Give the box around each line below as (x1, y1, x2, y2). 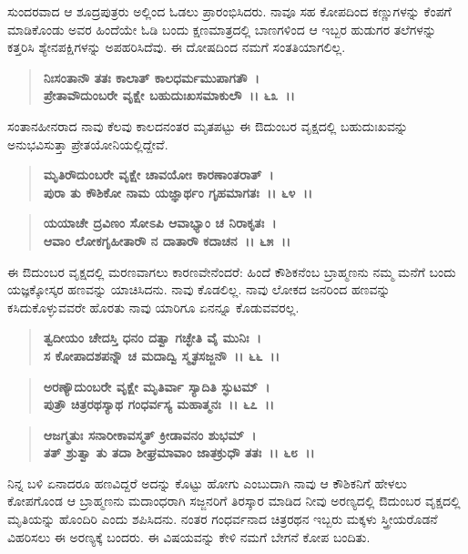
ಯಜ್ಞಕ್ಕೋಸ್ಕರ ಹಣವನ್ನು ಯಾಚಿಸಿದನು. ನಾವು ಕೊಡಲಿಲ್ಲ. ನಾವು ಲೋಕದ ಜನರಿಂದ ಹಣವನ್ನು (7, 280, 391, 299)
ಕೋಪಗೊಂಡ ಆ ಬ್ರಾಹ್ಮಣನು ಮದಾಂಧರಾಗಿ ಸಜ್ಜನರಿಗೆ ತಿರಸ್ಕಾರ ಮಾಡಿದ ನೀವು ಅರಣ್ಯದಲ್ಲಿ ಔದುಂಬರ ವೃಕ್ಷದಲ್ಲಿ (7, 491, 461, 510)
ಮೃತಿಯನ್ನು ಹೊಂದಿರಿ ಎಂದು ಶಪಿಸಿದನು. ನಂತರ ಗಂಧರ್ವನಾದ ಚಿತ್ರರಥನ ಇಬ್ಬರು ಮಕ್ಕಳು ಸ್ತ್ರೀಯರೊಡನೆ (7, 509, 438, 528)
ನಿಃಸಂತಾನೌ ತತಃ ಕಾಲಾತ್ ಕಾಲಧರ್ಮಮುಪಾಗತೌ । (43, 67, 259, 87)
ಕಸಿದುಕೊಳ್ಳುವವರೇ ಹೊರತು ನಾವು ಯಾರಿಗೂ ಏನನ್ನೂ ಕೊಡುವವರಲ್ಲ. (7, 297, 300, 316)
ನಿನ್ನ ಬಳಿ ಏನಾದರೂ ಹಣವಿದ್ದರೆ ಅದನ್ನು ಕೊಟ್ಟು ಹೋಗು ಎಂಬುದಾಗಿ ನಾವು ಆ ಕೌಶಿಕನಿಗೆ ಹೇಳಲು (7, 473, 407, 492)
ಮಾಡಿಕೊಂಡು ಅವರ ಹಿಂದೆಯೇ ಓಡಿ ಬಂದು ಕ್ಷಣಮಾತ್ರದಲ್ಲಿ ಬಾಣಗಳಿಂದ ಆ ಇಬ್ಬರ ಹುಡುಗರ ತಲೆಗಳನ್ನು (7, 19, 437, 38)
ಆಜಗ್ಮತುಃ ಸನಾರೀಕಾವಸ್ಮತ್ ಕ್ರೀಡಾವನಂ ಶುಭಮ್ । (43, 425, 257, 444)
